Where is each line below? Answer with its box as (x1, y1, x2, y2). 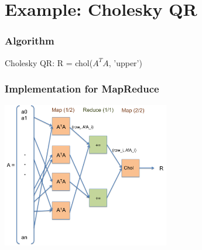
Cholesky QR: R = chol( (5, 56, 93, 69)
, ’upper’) (108, 56, 142, 69)
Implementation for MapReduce (5, 81, 159, 96)
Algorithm (5, 33, 54, 48)
